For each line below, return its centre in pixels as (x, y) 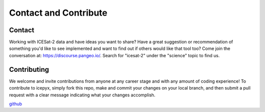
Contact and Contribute (58, 13)
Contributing (29, 69)
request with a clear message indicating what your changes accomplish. (82, 95)
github (15, 104)
